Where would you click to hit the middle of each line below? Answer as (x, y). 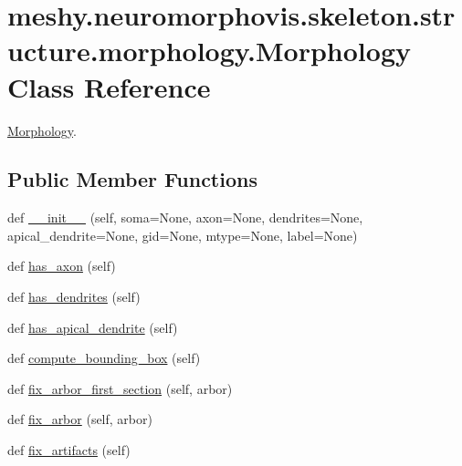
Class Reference (109, 86)
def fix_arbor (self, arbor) (80, 419)
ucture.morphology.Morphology (209, 51)
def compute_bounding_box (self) (104, 358)
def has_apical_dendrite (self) (93, 327)
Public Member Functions (132, 179)
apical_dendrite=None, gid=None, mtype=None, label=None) (183, 235)
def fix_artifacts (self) (69, 450)
